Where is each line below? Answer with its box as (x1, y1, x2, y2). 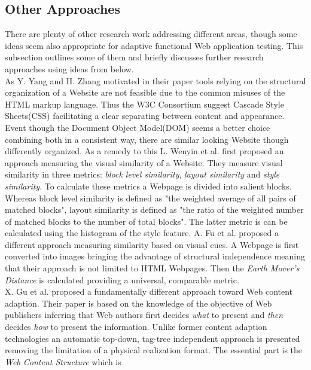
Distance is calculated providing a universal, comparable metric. (5, 273, 239, 286)
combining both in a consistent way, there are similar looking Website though (5, 133, 289, 145)
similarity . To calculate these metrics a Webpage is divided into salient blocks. (5, 179, 292, 192)
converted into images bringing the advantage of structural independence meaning (5, 250, 305, 262)
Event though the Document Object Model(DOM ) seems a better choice (5, 121, 270, 133)
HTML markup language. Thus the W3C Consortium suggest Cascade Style (5, 97, 284, 110)
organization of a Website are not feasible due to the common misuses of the (5, 86, 285, 99)
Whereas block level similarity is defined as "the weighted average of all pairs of (5, 191, 296, 204)
